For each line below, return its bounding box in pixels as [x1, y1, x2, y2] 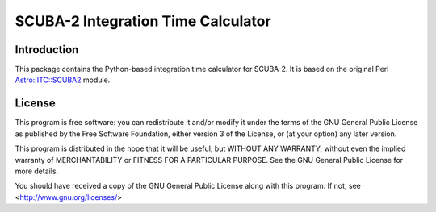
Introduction [15, 43, 79, 56]
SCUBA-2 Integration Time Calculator [15, 12, 271, 30]
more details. [15, 166, 59, 176]
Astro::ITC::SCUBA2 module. [15, 75, 111, 85]
